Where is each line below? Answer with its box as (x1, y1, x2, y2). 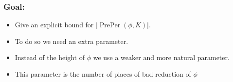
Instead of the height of (15, 52, 85, 62)
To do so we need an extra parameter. (15, 36, 128, 46)
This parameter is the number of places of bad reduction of (15, 69, 191, 79)
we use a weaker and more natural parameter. (93, 52, 230, 62)
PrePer (99, 22, 121, 29)
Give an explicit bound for (15, 20, 94, 30)
